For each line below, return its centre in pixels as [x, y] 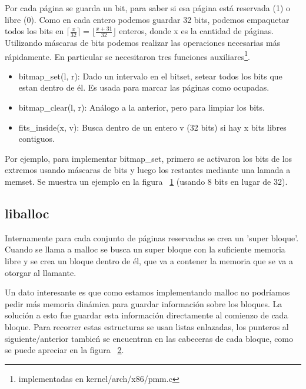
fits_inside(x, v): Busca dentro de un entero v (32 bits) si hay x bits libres [152, 127]
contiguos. [36, 139]
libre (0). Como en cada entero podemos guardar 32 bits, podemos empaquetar [147, 19]
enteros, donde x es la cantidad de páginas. [197, 31]
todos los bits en [34, 31]
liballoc [27, 213]
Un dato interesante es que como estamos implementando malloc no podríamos [147, 292]
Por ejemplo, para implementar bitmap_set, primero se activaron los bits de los [149, 158]
